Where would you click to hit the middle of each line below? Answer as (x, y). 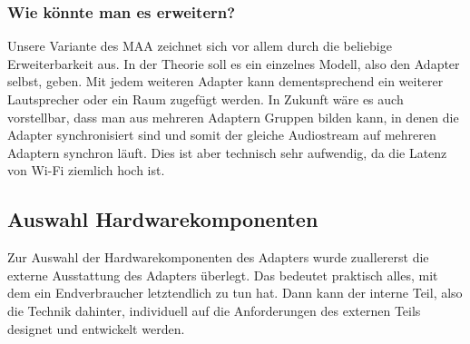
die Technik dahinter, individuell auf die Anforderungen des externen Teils (214, 310)
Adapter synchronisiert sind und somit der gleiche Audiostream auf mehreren (222, 135)
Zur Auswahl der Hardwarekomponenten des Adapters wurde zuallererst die (218, 257)
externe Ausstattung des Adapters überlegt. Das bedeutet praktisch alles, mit (223, 275)
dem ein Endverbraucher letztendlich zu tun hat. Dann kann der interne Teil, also (235, 293)
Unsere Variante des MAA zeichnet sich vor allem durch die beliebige (200, 46)
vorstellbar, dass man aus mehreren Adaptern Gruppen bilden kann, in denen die (233, 117)
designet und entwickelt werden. (96, 328)
